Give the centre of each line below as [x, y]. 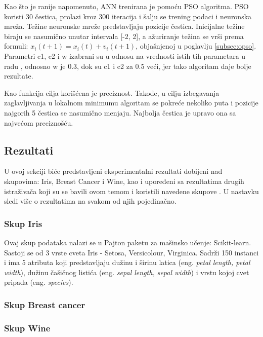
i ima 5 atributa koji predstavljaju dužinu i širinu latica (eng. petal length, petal [127, 262]
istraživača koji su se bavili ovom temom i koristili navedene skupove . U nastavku [131, 191]
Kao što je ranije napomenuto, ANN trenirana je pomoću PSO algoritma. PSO [126, 6]
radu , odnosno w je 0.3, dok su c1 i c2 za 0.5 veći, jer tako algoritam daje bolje [128, 66]
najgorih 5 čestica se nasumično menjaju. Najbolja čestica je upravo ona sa [120, 112]
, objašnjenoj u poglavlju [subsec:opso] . [196, 46]
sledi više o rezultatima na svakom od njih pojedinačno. [90, 201]
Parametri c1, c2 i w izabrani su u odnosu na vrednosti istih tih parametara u [125, 55]
